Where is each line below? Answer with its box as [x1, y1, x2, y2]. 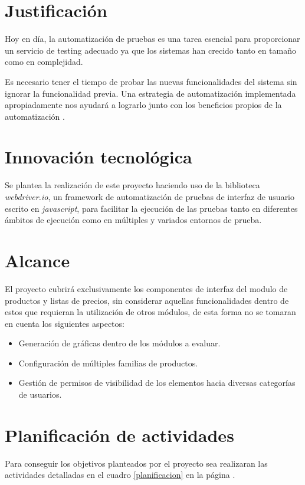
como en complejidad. [5, 55, 83, 68]
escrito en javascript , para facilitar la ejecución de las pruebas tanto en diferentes [5, 202, 298, 214]
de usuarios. [18, 388, 62, 401]
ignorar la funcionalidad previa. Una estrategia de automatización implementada [5, 87, 296, 99]
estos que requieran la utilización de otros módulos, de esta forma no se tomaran [5, 306, 296, 318]
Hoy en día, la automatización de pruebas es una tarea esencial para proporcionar [5, 32, 300, 45]
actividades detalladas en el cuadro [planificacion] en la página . [5, 468, 235, 481]
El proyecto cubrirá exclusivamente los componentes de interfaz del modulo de [5, 282, 288, 294]
